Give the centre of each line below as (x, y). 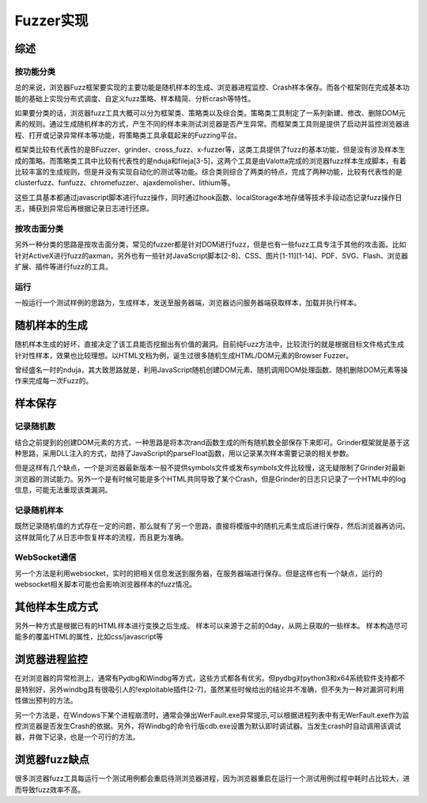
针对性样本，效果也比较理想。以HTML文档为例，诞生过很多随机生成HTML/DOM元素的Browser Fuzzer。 (184, 355)
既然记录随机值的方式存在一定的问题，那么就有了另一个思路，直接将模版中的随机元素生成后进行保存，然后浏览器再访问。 (212, 526)
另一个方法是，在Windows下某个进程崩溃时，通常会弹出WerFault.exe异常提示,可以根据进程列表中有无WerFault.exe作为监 (212, 714)
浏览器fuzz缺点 (52, 760)
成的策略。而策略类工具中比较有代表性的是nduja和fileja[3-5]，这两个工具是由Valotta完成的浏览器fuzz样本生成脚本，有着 (210, 160)
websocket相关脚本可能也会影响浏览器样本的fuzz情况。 (106, 584)
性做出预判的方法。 (46, 700)
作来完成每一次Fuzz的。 (54, 381)
